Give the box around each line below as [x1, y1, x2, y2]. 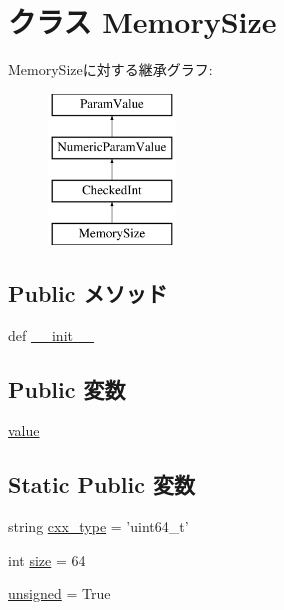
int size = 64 [8, 549, 86, 570]
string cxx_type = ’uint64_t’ [8, 516, 189, 537]
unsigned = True [8, 583, 111, 604]
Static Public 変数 [8, 469, 195, 500]
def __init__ [8, 324, 94, 345]
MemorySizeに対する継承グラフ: [8, 59, 213, 80]
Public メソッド [8, 277, 168, 308]
